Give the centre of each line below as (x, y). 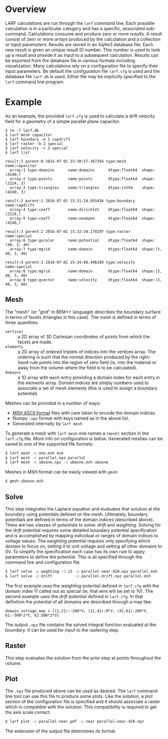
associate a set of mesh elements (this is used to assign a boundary (87, 388)
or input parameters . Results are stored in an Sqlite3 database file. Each (79, 44)
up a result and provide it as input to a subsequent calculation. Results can (82, 55)
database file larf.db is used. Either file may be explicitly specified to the (80, 76)
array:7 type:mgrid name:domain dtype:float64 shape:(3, (86, 249)
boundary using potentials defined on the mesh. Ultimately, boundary (77, 514)
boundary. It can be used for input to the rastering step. (62, 630)
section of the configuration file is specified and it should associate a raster (83, 702)
